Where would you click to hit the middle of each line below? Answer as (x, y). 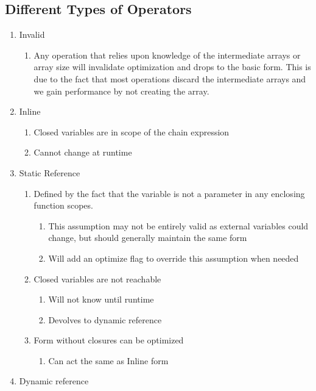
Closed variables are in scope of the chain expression (132, 131)
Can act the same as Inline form (108, 360)
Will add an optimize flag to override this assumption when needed (174, 258)
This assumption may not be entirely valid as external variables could (178, 225)
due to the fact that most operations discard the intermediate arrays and (170, 78)
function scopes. (63, 205)
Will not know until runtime (101, 299)
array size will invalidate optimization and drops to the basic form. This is (172, 67)
